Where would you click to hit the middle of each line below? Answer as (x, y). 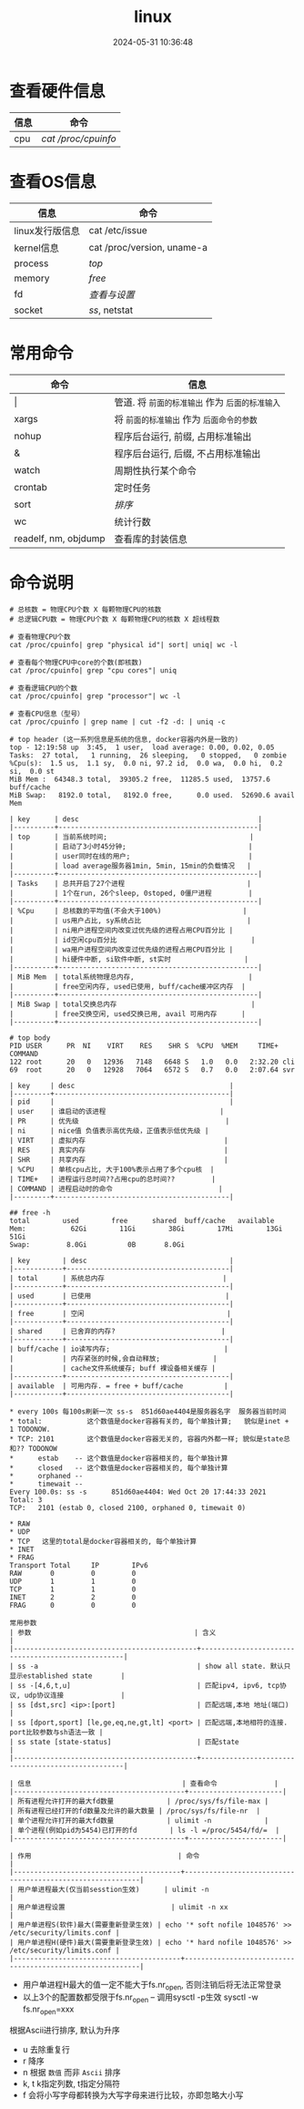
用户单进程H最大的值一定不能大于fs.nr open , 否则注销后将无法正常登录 (152, 1986)
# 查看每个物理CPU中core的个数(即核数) (76, 663)
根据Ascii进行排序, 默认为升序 (65, 2030)
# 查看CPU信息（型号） (47, 714)
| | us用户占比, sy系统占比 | (131, 921)
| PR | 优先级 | (120, 1121)
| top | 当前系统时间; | (132, 837)
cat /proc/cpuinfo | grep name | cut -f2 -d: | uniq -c (117, 722)
